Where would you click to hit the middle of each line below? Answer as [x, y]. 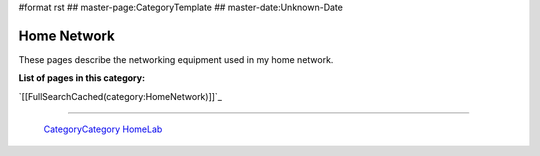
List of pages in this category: [81, 78]
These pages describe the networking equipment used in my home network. [176, 59]
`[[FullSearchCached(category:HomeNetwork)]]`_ [120, 96]
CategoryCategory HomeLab [103, 129]
